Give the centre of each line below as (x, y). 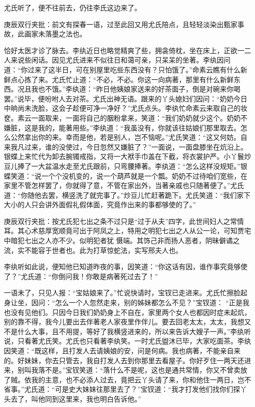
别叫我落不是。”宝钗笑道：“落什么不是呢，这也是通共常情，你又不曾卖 (129, 370)
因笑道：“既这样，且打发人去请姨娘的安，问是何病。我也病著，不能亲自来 (122, 350)
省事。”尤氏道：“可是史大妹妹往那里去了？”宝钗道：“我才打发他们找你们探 (122, 389)
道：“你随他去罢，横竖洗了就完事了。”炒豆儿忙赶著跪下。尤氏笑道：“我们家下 (127, 195)
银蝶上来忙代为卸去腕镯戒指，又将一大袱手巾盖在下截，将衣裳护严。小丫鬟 (124, 156)
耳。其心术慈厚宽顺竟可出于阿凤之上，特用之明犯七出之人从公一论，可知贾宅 (127, 231)
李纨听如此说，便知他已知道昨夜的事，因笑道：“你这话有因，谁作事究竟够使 (126, 266)
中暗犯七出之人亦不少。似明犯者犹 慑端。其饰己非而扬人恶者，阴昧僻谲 (118, 240)
